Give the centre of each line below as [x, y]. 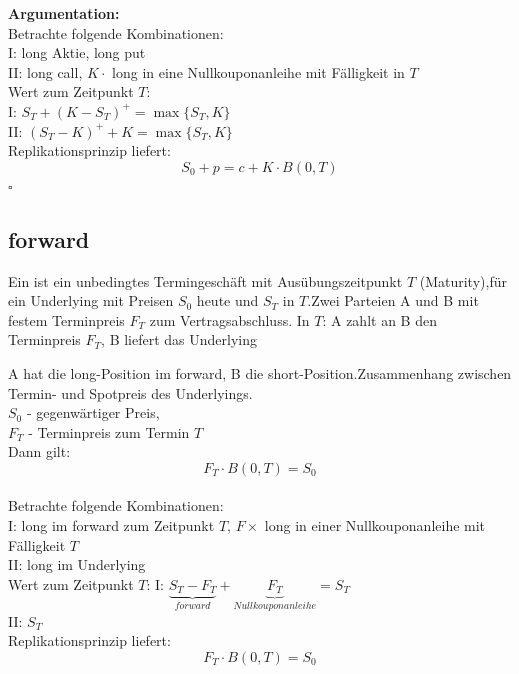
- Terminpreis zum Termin [109, 431]
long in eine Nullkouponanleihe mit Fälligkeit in [258, 71]
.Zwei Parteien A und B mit [393, 300]
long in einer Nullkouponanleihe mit [375, 525]
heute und [227, 300]
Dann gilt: [39, 451]
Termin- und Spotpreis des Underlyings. [130, 392]
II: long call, [45, 71]
